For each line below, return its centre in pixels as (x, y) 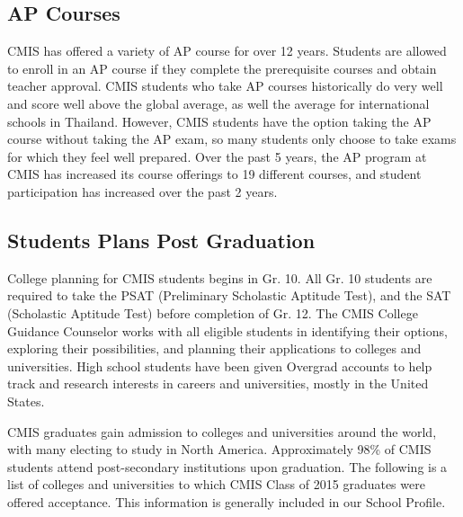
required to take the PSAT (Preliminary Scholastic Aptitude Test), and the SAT (229, 295)
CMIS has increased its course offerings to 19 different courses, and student (214, 174)
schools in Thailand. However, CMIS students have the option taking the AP (219, 121)
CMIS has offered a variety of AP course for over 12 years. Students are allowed (227, 51)
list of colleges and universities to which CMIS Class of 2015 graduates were (216, 484)
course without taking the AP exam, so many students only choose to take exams (232, 139)
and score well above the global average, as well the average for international (218, 103)
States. (26, 401)
